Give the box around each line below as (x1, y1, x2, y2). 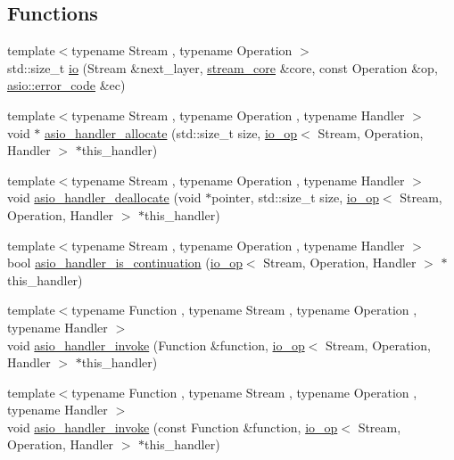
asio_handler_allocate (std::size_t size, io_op (45, 123, 298, 142)
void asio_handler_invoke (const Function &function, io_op (7, 417, 338, 436)
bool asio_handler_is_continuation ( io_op (7, 253, 243, 272)
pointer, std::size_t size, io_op (211, 188, 379, 207)
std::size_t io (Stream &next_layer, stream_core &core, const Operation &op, (7, 58, 438, 77)
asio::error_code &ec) (7, 76, 126, 94)
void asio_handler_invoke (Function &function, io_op (7, 335, 305, 354)
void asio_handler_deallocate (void (7, 188, 202, 207)
